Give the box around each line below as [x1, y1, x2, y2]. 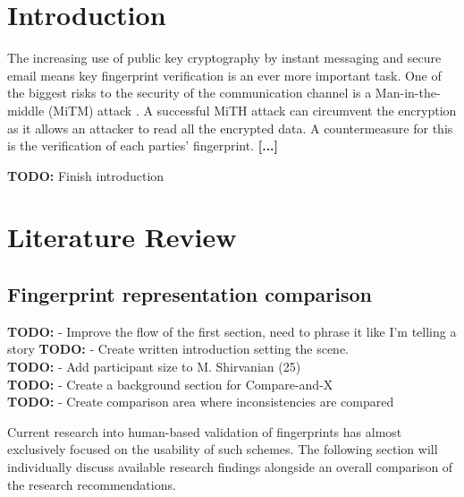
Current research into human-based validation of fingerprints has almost [7, 422, 402, 441]
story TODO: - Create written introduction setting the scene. [7, 339, 349, 358]
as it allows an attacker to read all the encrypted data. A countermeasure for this [7, 118, 453, 137]
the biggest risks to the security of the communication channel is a [7, 83, 372, 102]
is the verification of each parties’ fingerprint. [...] [7, 136, 279, 155]
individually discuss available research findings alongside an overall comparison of [7, 458, 453, 476]
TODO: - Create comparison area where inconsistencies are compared [7, 392, 394, 411]
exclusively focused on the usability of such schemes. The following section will [7, 440, 438, 458]
